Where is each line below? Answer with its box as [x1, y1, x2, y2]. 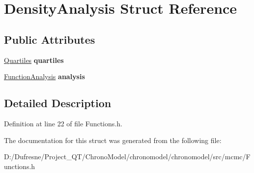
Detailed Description [4, 95, 112, 111]
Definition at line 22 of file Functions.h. [4, 118, 122, 128]
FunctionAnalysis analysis [4, 71, 85, 82]
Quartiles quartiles [4, 55, 64, 65]
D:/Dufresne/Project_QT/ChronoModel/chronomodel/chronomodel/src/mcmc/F [4, 151, 251, 162]
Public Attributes [4, 31, 95, 47]
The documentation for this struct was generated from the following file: [4, 135, 222, 145]
